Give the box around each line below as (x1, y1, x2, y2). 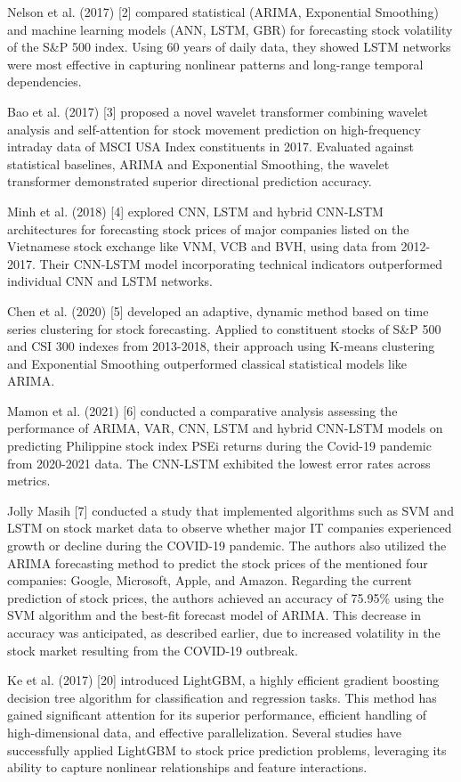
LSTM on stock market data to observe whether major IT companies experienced (7, 518, 452, 537)
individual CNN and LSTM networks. (7, 272, 213, 290)
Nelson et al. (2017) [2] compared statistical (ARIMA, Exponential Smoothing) (7, 3, 439, 20)
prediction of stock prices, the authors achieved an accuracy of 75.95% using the (7, 588, 444, 607)
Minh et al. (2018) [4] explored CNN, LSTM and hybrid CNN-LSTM (7, 201, 384, 220)
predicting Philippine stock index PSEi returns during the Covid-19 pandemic (7, 436, 432, 455)
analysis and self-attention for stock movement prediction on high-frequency (7, 119, 421, 138)
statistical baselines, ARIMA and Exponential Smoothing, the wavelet (7, 154, 390, 173)
